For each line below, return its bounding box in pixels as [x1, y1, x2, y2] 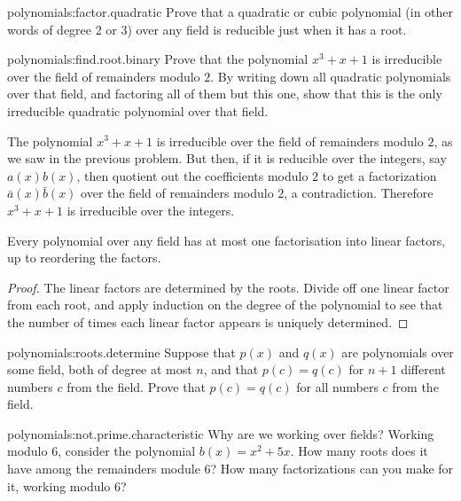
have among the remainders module [7, 459, 200, 478]
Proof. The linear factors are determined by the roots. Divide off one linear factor [7, 278, 449, 296]
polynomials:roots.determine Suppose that [7, 342, 236, 361]
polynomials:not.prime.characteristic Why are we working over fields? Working [7, 424, 434, 442]
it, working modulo [7, 476, 111, 495]
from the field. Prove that [66, 377, 206, 395]
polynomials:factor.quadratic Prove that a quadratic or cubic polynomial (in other [7, 3, 454, 20]
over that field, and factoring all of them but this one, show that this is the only [7, 84, 442, 103]
